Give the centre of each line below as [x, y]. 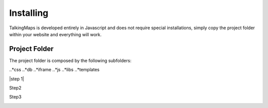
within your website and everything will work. [55, 34]
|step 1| [17, 79]
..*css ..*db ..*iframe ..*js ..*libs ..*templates [54, 70]
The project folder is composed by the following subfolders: [70, 60]
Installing [29, 13]
